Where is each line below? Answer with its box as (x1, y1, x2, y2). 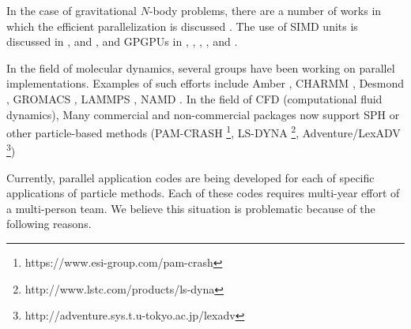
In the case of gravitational (6, 2, 138, 18)
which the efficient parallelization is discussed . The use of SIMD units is (6, 17, 358, 34)
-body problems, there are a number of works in (149, 2, 382, 18)
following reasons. (6, 215, 92, 232)
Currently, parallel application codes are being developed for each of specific (6, 169, 375, 185)
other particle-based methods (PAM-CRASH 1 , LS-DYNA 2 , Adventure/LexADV (6, 122, 401, 140)
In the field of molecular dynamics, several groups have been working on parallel (6, 59, 395, 76)
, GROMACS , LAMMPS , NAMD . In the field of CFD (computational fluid (6, 90, 383, 107)
